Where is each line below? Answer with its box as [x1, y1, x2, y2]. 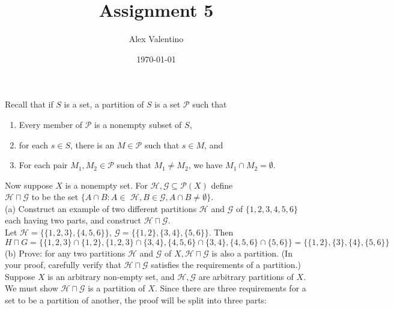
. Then [208, 226, 234, 239]
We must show [5, 282, 58, 294]
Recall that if [5, 98, 53, 111]
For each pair [19, 159, 68, 171]
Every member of [19, 118, 83, 130]
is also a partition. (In [211, 246, 292, 259]
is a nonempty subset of [94, 118, 182, 130]
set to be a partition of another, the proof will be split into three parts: [5, 294, 267, 306]
